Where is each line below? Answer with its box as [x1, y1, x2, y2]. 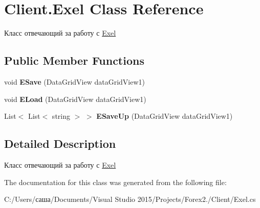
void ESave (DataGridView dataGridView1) [4, 76, 145, 87]
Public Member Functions [4, 53, 144, 68]
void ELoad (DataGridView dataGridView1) [4, 93, 146, 104]
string [52, 111, 70, 121]
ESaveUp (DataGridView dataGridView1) [96, 111, 233, 121]
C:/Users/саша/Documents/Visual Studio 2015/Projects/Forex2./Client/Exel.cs [4, 194, 256, 204]
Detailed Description [4, 136, 116, 151]
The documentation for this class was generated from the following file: [4, 176, 227, 187]
